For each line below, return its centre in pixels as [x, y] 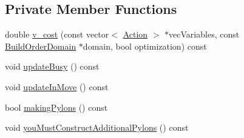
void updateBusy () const [52, 66]
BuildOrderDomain [41, 46]
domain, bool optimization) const [145, 46]
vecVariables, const [204, 34]
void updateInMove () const [57, 86]
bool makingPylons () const [56, 107]
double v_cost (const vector [57, 34]
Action [135, 34]
